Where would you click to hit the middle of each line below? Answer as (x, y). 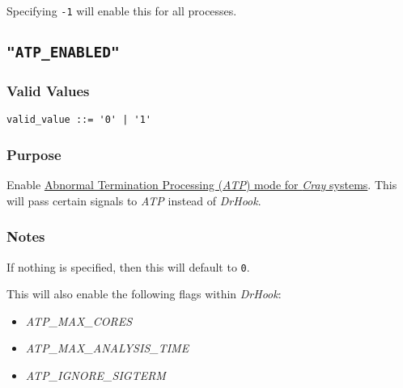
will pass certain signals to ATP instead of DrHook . (134, 200)
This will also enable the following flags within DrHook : (144, 294)
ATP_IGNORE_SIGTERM (95, 375)
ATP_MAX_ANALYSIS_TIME (107, 348)
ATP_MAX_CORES (79, 321)
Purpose (34, 154)
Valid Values (48, 90)
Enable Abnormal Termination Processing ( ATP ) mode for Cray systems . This (202, 185)
